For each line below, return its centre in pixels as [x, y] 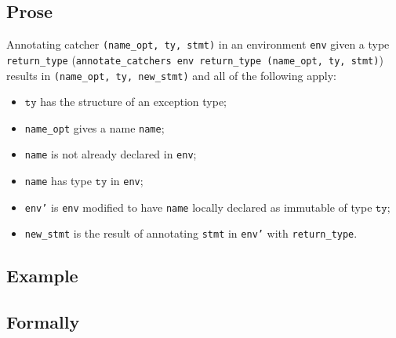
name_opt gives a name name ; [94, 127]
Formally [43, 322]
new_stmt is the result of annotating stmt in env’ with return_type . [191, 233]
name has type [58, 181]
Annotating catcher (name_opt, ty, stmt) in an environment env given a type [198, 44]
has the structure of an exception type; [134, 102]
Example [42, 276]
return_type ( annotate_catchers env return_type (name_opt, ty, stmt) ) [195, 59]
